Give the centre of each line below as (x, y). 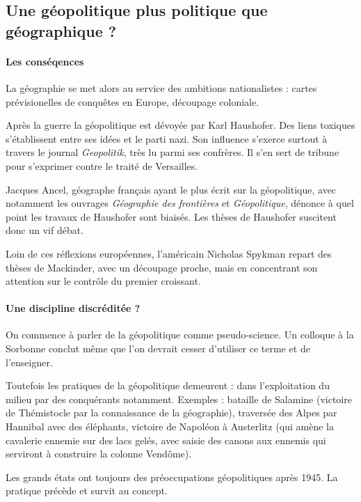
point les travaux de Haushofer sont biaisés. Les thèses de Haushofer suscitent (171, 216)
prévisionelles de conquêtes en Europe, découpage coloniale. (133, 101)
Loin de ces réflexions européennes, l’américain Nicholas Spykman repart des (169, 253)
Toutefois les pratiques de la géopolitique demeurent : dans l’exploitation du (168, 385)
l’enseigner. (29, 362)
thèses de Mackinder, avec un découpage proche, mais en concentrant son (162, 267)
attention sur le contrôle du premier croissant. (103, 281)
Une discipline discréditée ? (73, 308)
